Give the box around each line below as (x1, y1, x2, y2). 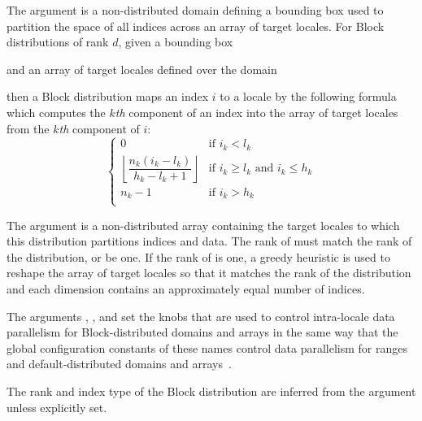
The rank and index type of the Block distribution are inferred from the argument (7, 383, 416, 400)
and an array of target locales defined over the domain (7, 60, 277, 77)
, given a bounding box (118, 33, 233, 50)
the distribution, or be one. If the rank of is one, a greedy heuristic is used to (7, 248, 390, 265)
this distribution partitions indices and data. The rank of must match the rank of (7, 232, 412, 250)
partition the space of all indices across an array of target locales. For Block (7, 17, 385, 34)
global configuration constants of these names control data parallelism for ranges (7, 339, 407, 356)
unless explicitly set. (7, 398, 107, 415)
